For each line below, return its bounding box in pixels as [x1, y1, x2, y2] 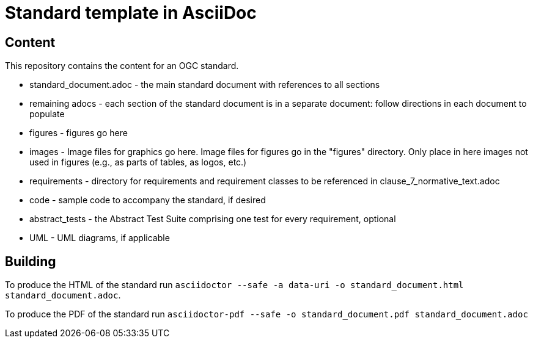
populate [29, 109, 65, 120]
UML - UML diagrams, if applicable [29, 233, 170, 244]
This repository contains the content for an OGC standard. [5, 60, 239, 71]
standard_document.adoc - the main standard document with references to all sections [29, 79, 380, 90]
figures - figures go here [29, 128, 128, 139]
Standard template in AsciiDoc [5, 2, 257, 23]
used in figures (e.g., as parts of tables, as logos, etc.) [29, 157, 247, 168]
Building [5, 253, 56, 269]
